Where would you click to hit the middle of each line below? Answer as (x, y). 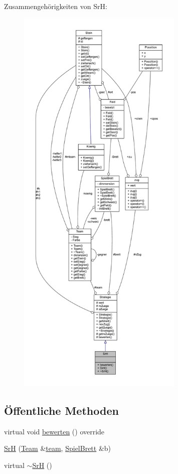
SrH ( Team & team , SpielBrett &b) (58, 448)
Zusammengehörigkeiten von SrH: (56, 6)
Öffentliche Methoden (61, 410)
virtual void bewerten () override (54, 431)
